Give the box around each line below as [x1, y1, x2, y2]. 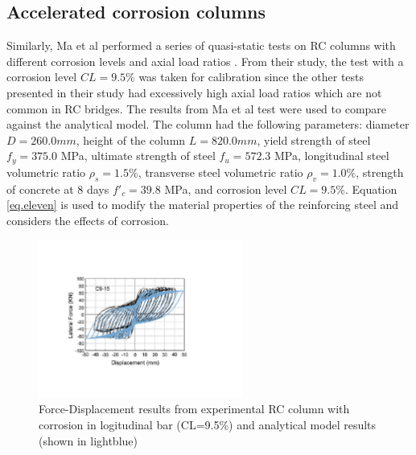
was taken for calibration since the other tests [138, 68, 365, 85]
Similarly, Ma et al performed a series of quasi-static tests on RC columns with [6, 37, 396, 54]
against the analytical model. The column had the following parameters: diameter [6, 116, 410, 133]
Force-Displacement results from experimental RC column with [39, 400, 350, 417]
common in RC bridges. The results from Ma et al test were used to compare [6, 100, 387, 117]
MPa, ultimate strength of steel [60, 147, 216, 164]
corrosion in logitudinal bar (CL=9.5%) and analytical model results [39, 416, 377, 433]
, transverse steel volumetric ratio [138, 163, 303, 180]
